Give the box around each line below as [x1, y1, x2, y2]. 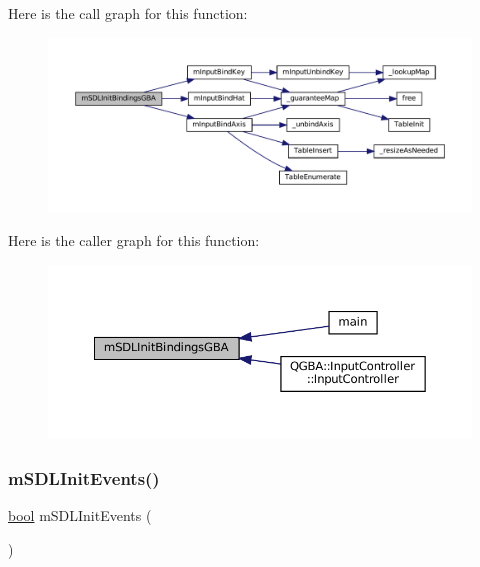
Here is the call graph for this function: [8, 3, 248, 23]
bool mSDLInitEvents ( [8, 505, 152, 526]
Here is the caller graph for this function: [8, 229, 260, 250]
